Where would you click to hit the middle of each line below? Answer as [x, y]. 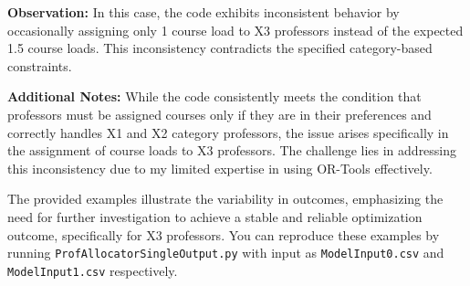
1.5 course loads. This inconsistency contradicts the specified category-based [220, 48]
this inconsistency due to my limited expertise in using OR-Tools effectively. [220, 168]
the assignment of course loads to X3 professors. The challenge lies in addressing [232, 150]
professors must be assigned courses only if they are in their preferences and [219, 114]
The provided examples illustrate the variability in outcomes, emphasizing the [225, 199]
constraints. [40, 65]
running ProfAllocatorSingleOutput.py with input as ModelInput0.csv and [226, 253]
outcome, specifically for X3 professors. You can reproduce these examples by [224, 234]
